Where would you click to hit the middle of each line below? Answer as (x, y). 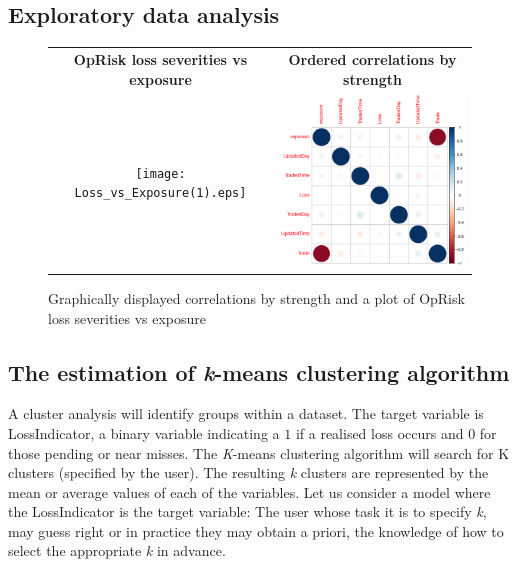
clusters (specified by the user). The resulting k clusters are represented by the (248, 472)
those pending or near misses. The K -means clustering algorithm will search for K (259, 452)
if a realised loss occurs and (379, 432)
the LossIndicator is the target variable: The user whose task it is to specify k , (247, 511)
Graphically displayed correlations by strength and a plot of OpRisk (256, 297)
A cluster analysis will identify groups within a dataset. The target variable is (246, 413)
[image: (160, 173)
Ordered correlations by (372, 58)
